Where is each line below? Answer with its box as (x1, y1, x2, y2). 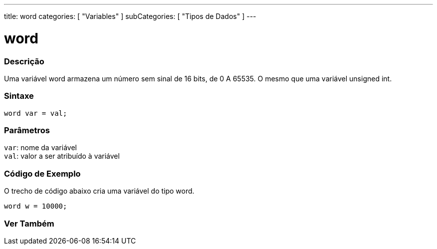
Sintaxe (4, 91, 34, 101)
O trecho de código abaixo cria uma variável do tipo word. (4, 187, 195, 196)
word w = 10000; (4, 202, 67, 211)
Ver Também (4, 218, 54, 229)
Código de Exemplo (4, 168, 81, 179)
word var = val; (4, 109, 67, 117)
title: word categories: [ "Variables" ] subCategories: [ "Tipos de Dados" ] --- (4, 12, 256, 20)
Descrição (4, 56, 44, 66)
